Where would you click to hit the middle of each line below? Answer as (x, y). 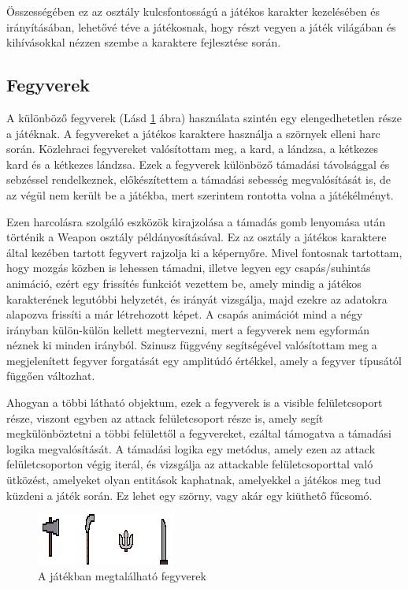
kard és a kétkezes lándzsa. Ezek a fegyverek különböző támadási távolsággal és (198, 164)
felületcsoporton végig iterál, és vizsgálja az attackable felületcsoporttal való (190, 464)
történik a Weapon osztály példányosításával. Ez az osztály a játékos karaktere (197, 237)
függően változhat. (51, 376)
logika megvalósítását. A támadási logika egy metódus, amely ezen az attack (191, 448)
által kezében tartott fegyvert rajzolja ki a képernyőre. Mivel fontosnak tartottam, (204, 252)
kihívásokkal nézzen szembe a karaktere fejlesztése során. (144, 42)
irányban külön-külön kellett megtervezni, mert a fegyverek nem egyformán (188, 329)
